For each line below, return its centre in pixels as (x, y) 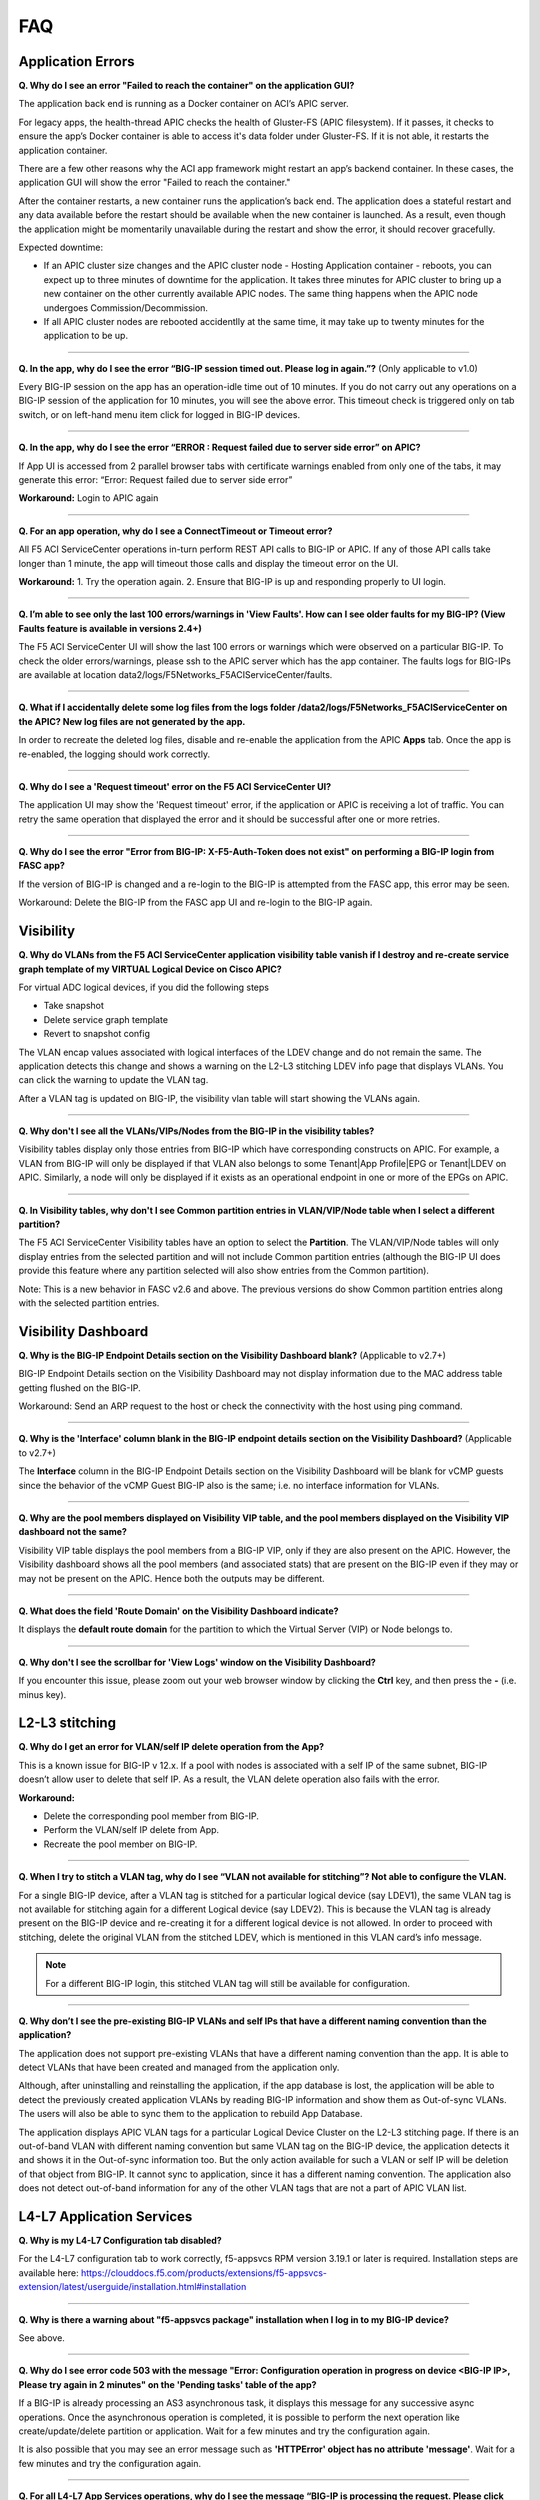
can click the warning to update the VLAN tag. (113, 1080)
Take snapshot (74, 1006)
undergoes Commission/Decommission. (126, 307)
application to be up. (86, 336)
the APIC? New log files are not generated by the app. (132, 721)
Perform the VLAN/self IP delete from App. (131, 1830)
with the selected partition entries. (89, 1302)
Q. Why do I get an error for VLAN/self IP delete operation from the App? (171, 1747)
